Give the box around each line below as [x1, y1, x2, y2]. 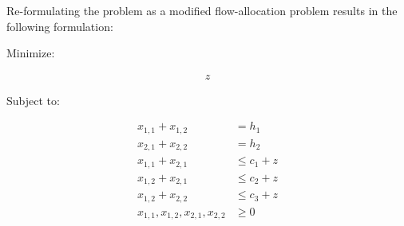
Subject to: [6, 92, 60, 108]
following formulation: [6, 18, 113, 34]
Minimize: [6, 45, 55, 61]
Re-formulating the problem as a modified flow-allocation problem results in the [6, 2, 398, 18]
